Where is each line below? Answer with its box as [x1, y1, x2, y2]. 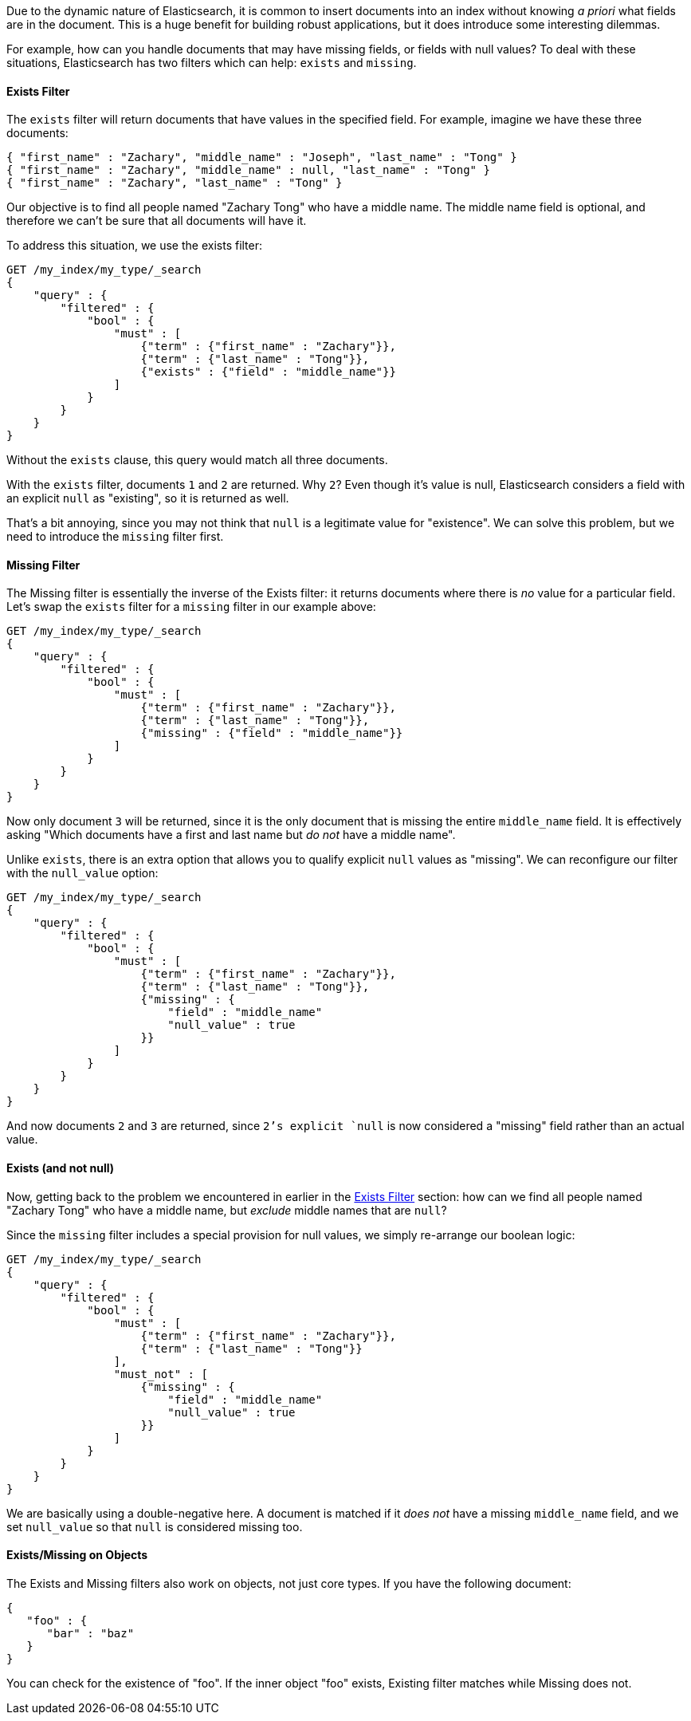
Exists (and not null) [6, 1161, 114, 1176]
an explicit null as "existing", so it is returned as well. [6, 491, 289, 506]
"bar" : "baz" [46, 1626, 135, 1640]
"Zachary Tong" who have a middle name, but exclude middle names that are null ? [6, 1203, 447, 1217]
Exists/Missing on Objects [6, 1548, 148, 1562]
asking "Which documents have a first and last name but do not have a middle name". [6, 828, 456, 842]
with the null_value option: [6, 866, 159, 880]
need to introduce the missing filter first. [6, 530, 224, 544]
